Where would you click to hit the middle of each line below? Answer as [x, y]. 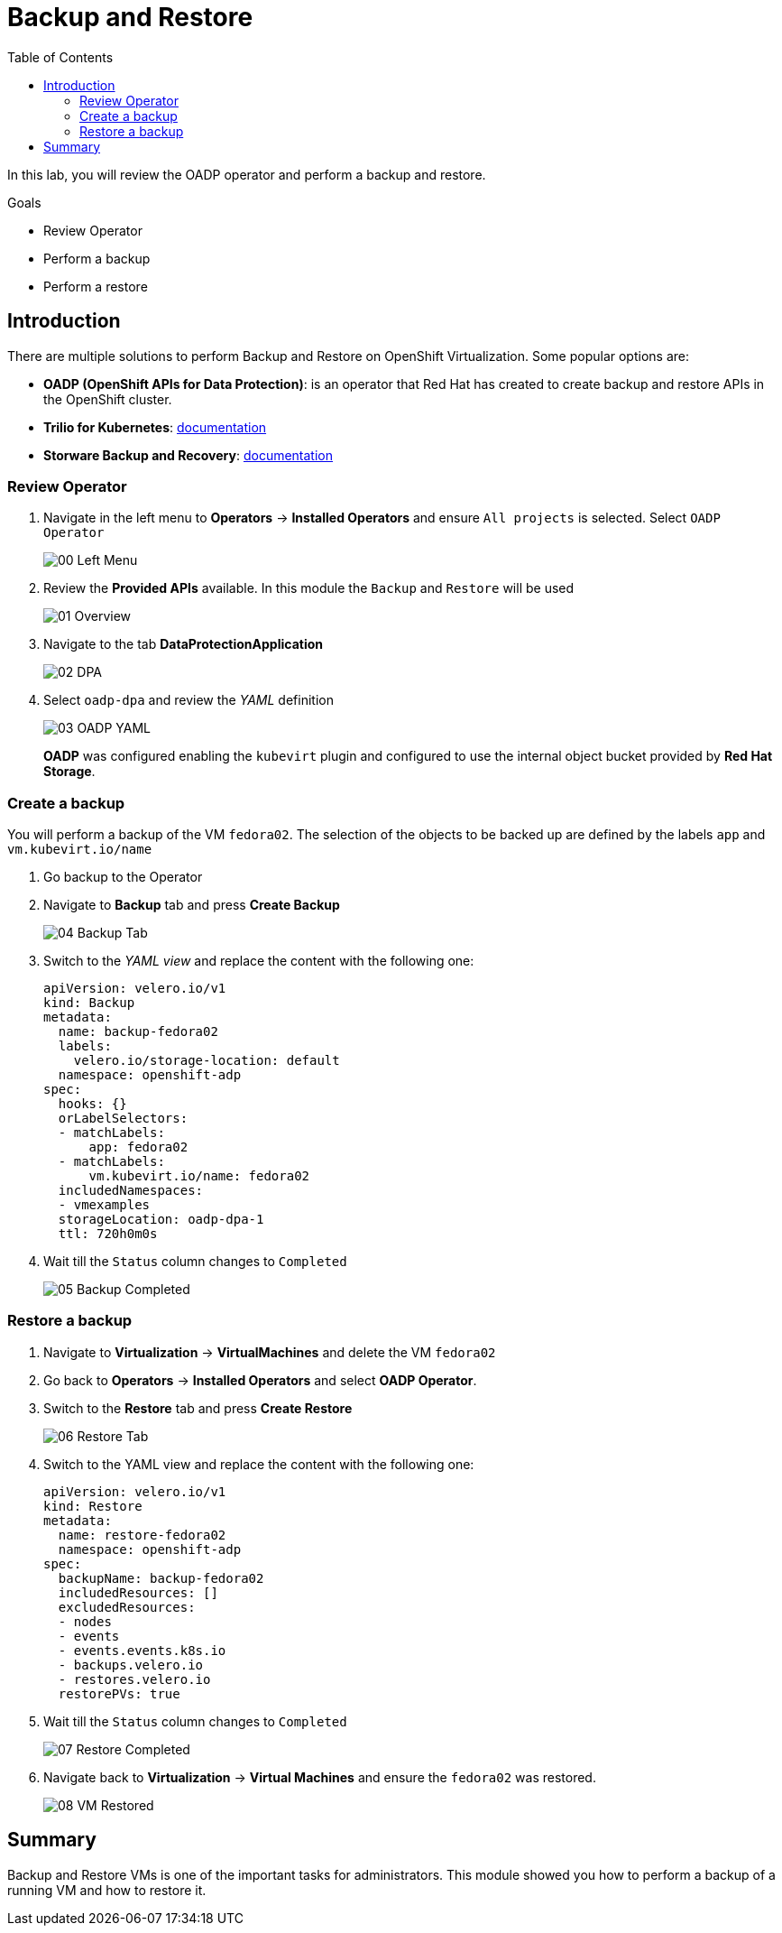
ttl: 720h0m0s [108, 1234]
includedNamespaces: [131, 1191]
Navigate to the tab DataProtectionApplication [184, 644]
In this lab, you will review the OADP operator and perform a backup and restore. [247, 174]
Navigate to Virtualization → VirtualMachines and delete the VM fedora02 [270, 1352]
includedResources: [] [138, 1592]
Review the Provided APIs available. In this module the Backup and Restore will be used [309, 588]
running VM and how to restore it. [107, 1890]
